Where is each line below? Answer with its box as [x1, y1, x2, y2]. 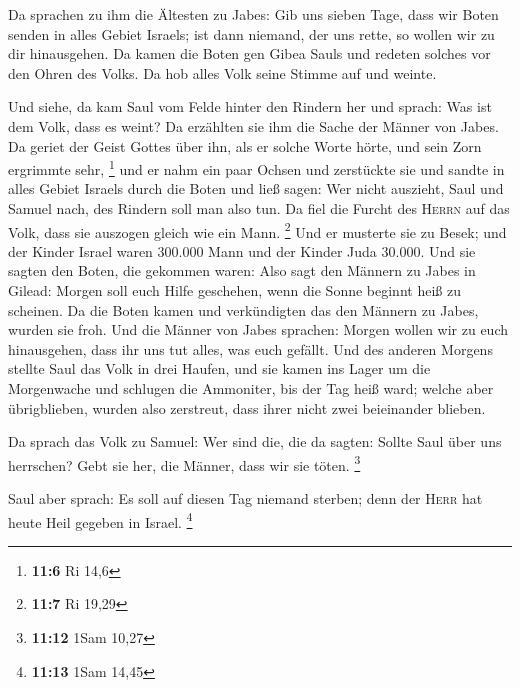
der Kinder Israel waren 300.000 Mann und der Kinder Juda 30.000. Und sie [8, 240, 476, 261]
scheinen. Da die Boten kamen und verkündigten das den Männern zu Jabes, [8, 299, 479, 320]
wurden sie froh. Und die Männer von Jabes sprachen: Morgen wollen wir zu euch [8, 319, 509, 340]
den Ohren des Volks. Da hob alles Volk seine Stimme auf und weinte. [8, 62, 437, 83]
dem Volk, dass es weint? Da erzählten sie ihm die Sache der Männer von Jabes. [8, 115, 499, 136]
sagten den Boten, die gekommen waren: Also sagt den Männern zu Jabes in [8, 260, 476, 281]
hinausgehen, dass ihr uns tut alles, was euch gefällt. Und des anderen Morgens [8, 338, 493, 359]
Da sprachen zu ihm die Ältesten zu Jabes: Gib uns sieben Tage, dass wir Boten [8, 4, 499, 24]
